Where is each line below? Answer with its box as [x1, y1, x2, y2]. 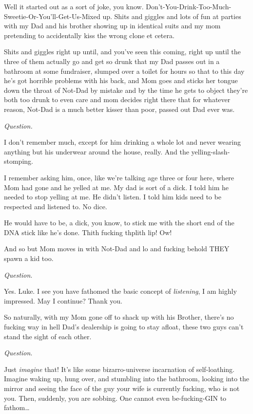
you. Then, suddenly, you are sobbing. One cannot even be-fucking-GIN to [4, 392, 227, 403]
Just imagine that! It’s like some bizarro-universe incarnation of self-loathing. [4, 364, 234, 374]
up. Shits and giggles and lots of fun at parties [102, 11, 241, 21]
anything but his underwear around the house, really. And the [4, 146, 189, 156]
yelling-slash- [191, 146, 230, 156]
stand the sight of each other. [4, 331, 92, 341]
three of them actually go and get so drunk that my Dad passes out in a [4, 56, 220, 66]
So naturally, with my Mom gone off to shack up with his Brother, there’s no [4, 312, 234, 322]
